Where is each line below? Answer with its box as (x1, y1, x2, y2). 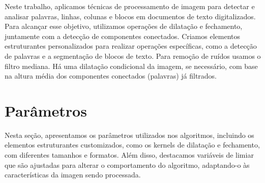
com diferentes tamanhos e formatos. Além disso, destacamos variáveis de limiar (5, 150, 254, 160)
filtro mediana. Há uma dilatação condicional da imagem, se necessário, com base (5, 60, 258, 71)
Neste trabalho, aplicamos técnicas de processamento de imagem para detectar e (5, 1, 255, 11)
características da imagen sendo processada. (5, 169, 141, 180)
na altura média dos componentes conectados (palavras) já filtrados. (5, 70, 217, 81)
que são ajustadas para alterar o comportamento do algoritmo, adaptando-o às (5, 159, 250, 170)
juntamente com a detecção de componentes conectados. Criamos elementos (5, 30, 241, 41)
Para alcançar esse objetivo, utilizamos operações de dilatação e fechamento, (5, 21, 243, 31)
